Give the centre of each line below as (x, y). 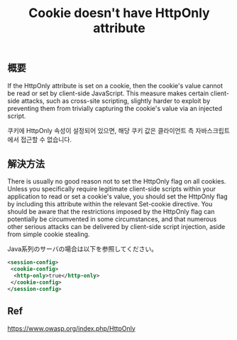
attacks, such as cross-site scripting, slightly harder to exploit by (116, 100)
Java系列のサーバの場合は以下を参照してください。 (83, 249)
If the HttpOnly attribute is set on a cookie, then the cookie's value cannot (115, 85)
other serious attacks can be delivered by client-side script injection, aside (116, 227)
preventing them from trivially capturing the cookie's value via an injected (115, 108)
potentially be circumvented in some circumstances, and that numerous (112, 219)
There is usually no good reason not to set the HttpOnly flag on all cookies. (117, 181)
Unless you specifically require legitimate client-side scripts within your (112, 189)
